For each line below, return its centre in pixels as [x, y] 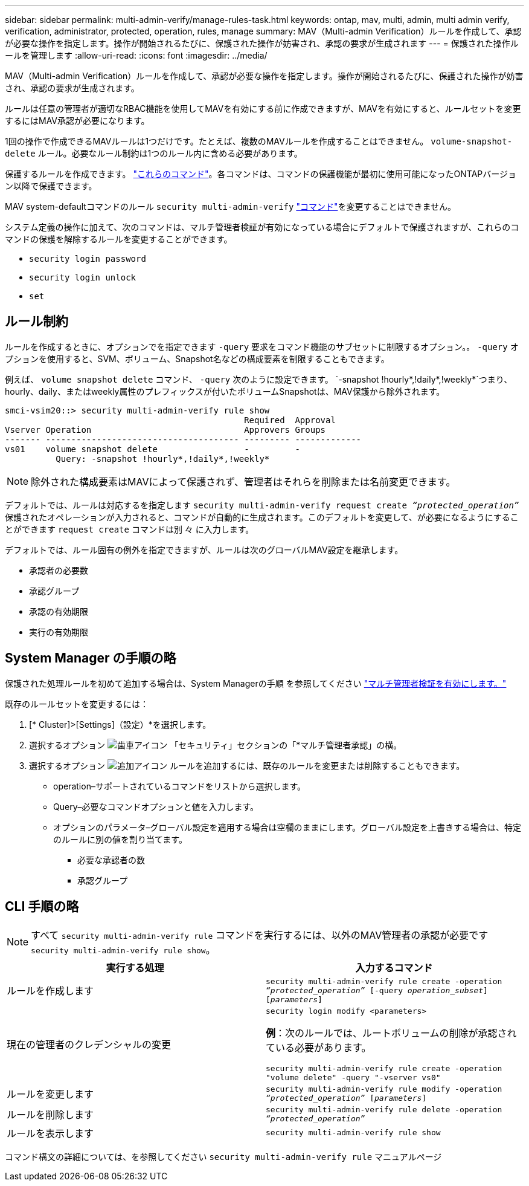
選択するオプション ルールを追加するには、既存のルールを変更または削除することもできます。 [247, 765]
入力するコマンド [394, 967]
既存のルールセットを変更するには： [77, 704]
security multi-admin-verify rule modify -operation [384, 1089]
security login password [88, 259]
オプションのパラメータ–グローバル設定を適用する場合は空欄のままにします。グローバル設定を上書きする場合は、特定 [287, 827]
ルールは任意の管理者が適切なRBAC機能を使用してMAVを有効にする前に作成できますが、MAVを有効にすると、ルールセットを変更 [263, 109]
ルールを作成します [50, 991]
